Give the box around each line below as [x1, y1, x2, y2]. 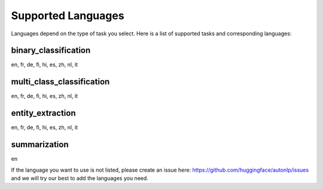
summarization [11, 139, 69, 150]
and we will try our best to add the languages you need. [11, 174, 149, 182]
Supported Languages [11, 9, 125, 22]
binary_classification [11, 45, 91, 56]
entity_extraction [11, 108, 76, 118]
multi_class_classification [11, 77, 110, 87]
